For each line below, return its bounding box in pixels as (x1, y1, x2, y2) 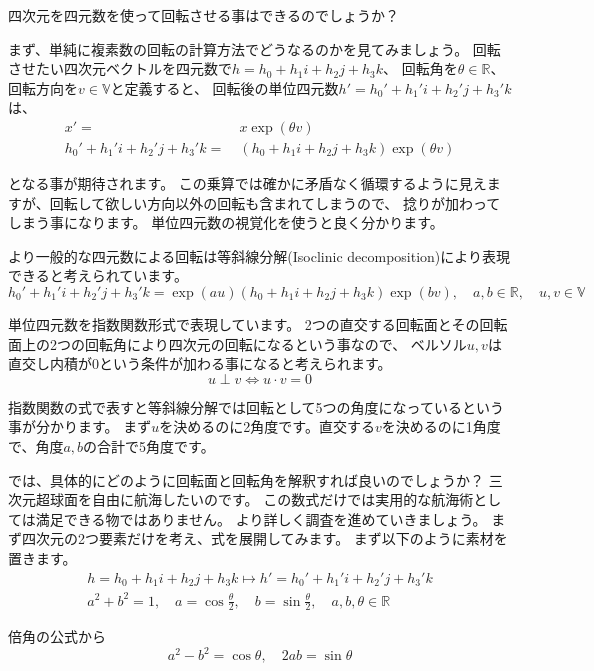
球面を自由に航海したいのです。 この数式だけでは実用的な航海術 (49, 489, 474, 510)
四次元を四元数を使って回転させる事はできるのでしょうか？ (8, 5, 400, 25)
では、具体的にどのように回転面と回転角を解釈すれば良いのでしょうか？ (8, 469, 484, 490)
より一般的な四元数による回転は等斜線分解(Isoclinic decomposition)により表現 (8, 245, 511, 266)
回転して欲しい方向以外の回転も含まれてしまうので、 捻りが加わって (49, 192, 501, 213)
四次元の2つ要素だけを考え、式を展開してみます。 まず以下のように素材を (21, 528, 508, 549)
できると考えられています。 (8, 265, 188, 286)
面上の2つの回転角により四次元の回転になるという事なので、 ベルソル (8, 333, 467, 354)
